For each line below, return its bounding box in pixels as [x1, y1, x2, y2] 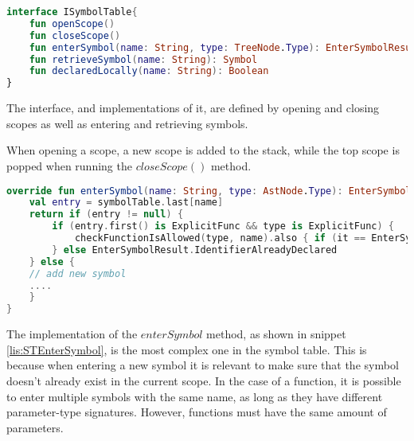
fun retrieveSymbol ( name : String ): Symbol [29, 53, 258, 65]
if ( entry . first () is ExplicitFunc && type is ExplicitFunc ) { [52, 220, 394, 232]
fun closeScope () [29, 29, 121, 41]
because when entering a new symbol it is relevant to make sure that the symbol [6, 357, 399, 373]
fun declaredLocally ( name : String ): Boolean [29, 65, 269, 77]
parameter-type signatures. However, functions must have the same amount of [6, 404, 387, 420]
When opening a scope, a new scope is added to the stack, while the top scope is [6, 142, 400, 158]
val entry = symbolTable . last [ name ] [29, 197, 224, 209]
